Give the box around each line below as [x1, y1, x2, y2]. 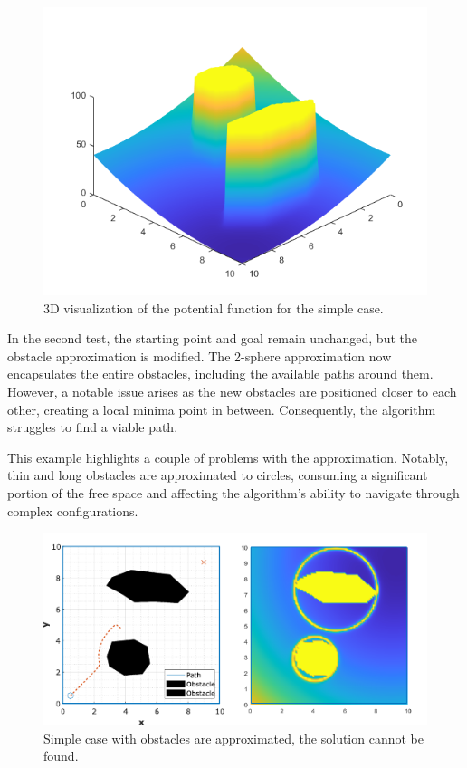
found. [43, 746, 79, 765]
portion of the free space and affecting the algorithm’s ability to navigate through [7, 483, 460, 502]
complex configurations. [7, 501, 138, 520]
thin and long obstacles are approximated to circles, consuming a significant [7, 466, 428, 485]
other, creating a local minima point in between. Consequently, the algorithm [7, 399, 436, 418]
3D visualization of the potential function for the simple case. [43, 298, 384, 317]
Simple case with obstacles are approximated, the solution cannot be [43, 728, 424, 747]
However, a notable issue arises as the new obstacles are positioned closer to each [7, 381, 457, 400]
